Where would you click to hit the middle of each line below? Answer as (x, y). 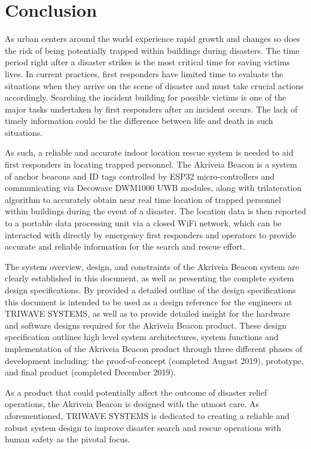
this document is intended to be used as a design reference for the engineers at (149, 301)
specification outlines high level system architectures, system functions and (142, 337)
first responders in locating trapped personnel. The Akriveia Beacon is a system (151, 164)
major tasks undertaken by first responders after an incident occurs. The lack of (151, 109)
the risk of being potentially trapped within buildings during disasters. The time (152, 50)
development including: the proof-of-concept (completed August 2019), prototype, (154, 360)
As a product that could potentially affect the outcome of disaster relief (136, 392)
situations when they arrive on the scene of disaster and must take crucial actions (154, 85)
